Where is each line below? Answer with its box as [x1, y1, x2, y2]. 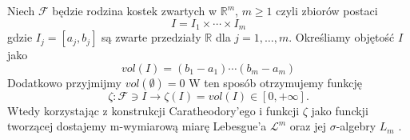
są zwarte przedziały [102, 29, 201, 46]
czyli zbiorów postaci [276, 2, 378, 18]
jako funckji [311, 102, 368, 118]
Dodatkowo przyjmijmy [7, 74, 121, 90]
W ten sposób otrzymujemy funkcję [189, 74, 363, 90]
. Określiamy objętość [289, 29, 395, 46]
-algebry [336, 118, 376, 134]
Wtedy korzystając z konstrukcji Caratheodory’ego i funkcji [7, 102, 300, 118]
